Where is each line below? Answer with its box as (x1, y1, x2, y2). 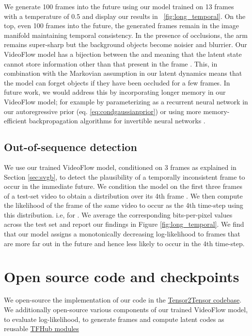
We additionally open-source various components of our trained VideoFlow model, (4, 304, 248, 314)
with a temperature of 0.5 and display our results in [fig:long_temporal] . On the (4, 11, 246, 21)
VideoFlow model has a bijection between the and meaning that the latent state (4, 49, 242, 59)
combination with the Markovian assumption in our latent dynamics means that (4, 68, 242, 78)
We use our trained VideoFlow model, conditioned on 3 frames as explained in (4, 162, 236, 172)
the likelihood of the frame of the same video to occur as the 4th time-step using (4, 200, 243, 210)
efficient (4, 116, 27, 126)
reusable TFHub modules (4, 323, 79, 334)
